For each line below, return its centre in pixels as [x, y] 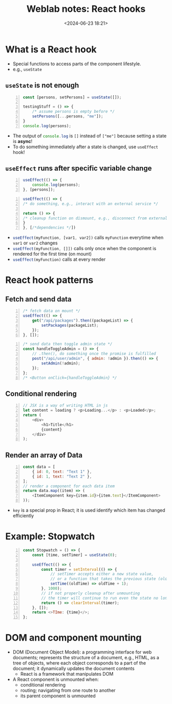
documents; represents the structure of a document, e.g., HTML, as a [86, 658]
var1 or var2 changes [35, 243]
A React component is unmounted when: [56, 679]
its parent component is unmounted [58, 696]
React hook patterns [49, 280]
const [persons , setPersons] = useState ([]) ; [72, 97]
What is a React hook [51, 49]
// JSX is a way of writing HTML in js [65, 406]
